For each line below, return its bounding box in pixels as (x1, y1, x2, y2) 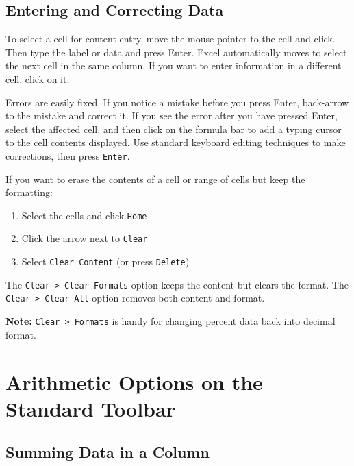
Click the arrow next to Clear (21, 231, 148, 245)
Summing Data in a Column (5, 441, 210, 463)
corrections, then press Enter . (5, 148, 130, 162)
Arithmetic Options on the (5, 367, 263, 395)
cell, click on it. (5, 71, 70, 86)
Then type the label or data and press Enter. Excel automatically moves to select (5, 45, 347, 59)
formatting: (5, 185, 53, 199)
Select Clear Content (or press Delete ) (21, 254, 190, 269)
